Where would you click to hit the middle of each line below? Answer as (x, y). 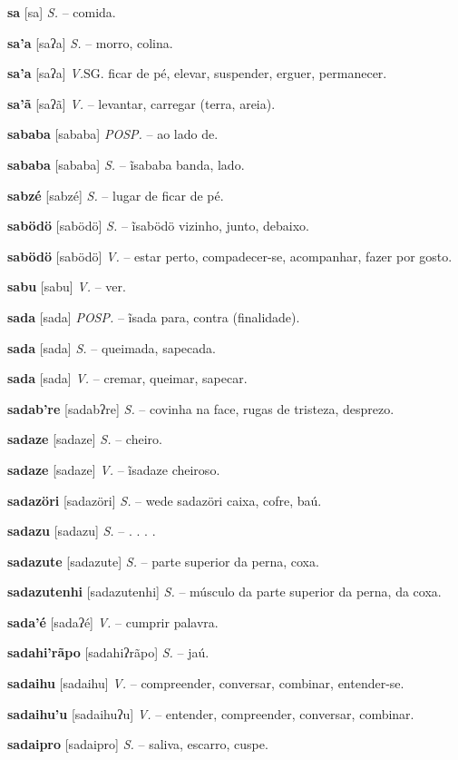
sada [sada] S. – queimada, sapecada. (112, 347)
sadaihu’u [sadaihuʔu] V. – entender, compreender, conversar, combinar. (211, 713)
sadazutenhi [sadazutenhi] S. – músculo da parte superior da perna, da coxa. (224, 592)
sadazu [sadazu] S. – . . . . (82, 531)
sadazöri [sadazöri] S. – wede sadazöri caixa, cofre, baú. (165, 500)
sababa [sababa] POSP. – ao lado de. (113, 134)
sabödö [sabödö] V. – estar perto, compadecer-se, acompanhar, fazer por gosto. (230, 256)
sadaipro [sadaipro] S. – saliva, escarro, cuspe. (138, 744)
